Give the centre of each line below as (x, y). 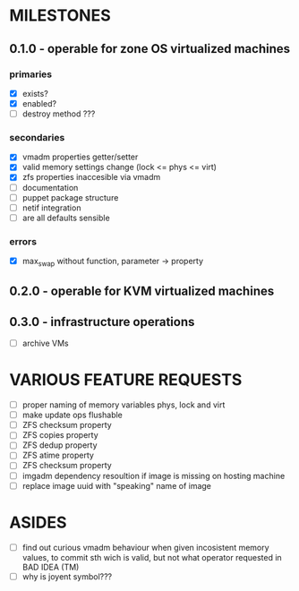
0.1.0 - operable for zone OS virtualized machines (150, 49)
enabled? (39, 103)
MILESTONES (60, 16)
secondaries (37, 137)
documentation (50, 187)
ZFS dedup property (60, 445)
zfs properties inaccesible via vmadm (91, 177)
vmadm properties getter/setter (80, 157)
